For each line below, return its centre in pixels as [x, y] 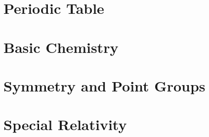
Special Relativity [65, 124]
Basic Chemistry [61, 47]
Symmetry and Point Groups [104, 85]
